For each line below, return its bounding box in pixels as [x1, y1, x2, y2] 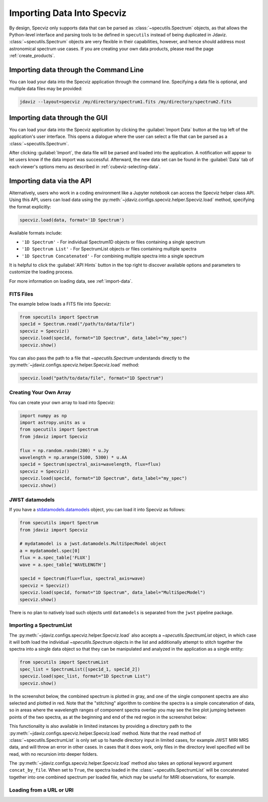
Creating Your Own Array [9, 389, 71, 396]
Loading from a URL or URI [9, 787, 74, 794]
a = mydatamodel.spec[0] [19, 548, 80, 554]
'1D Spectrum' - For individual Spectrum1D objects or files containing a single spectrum [21, 239, 205, 245]
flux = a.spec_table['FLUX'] [19, 555, 91, 561]
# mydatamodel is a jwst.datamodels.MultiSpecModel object [19, 541, 166, 547]
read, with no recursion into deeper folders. [9, 751, 98, 757]
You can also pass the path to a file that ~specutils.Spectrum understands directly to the [9, 355, 190, 361]
